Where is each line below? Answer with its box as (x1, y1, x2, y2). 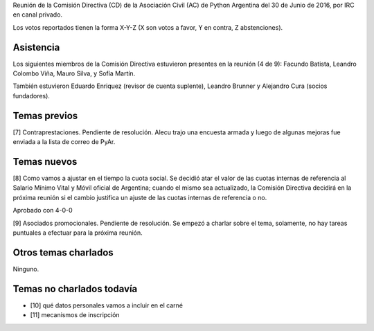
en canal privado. (12, 10, 62, 19)
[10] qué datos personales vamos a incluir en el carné (30, 301, 184, 310)
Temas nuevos (12, 156, 78, 168)
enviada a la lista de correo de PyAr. (12, 138, 116, 146)
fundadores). (12, 91, 50, 100)
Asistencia (12, 42, 60, 53)
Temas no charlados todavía (12, 283, 138, 294)
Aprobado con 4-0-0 (12, 206, 73, 215)
